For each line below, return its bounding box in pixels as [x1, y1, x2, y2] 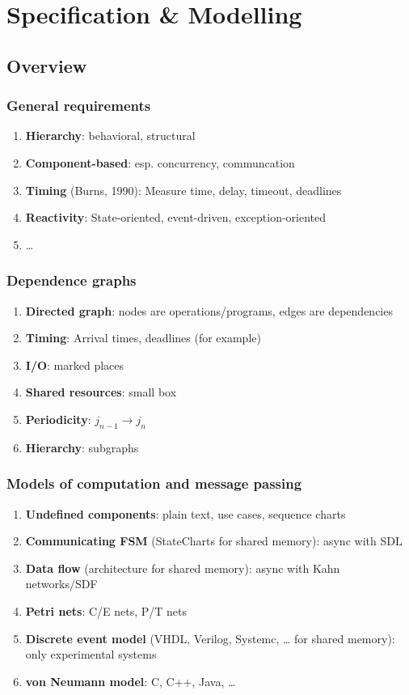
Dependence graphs [6, 270, 137, 290]
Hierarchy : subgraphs [25, 439, 139, 456]
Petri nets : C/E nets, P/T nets [25, 602, 188, 619]
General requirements [6, 95, 151, 116]
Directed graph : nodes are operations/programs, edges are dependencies [25, 302, 393, 319]
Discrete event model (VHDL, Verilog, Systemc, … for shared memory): [25, 629, 395, 646]
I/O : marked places [25, 356, 124, 373]
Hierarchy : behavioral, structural [25, 127, 196, 144]
